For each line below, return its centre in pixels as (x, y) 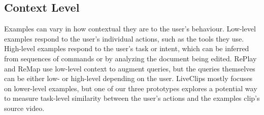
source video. (24, 108)
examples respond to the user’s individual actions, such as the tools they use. (124, 38)
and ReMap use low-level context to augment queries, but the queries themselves (130, 68)
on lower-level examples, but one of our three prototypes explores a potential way (131, 88)
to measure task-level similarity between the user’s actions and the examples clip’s (132, 98)
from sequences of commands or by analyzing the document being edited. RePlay (130, 58)
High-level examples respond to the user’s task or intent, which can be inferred (127, 48)
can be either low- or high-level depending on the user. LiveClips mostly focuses (128, 78)
